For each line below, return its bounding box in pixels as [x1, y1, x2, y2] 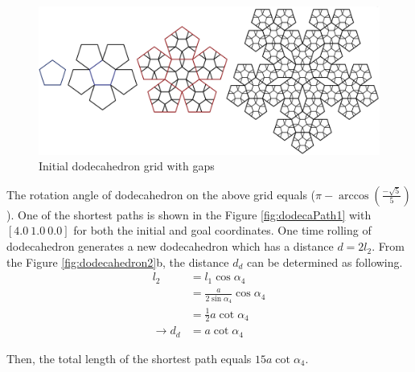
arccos [339, 190, 369, 202]
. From [372, 238, 405, 255]
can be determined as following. [247, 253, 403, 270]
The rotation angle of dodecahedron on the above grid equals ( [6, 186, 316, 202]
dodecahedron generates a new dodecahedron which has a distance [6, 238, 334, 255]
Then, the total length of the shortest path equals [6, 350, 252, 366]
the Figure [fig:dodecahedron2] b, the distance [6, 253, 229, 270]
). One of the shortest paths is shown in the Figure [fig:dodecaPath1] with [6, 206, 372, 223]
